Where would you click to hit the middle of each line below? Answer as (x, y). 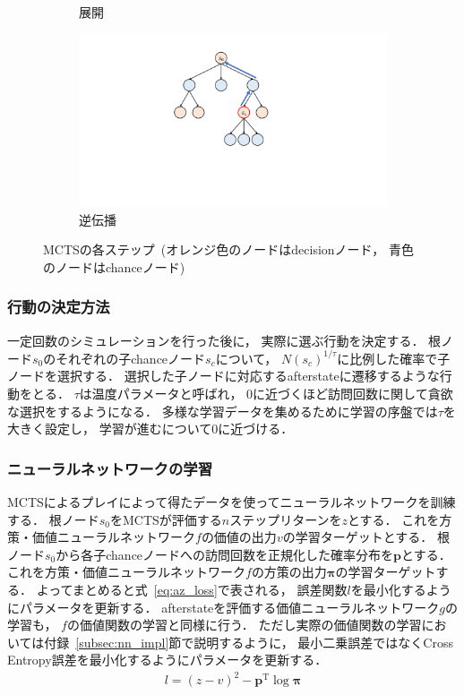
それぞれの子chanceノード (131, 358)
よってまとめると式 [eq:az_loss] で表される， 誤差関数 (192, 589)
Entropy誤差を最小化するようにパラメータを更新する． (168, 660)
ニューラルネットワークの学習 (110, 468)
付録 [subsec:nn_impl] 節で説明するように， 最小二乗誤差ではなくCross (249, 642)
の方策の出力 (289, 572)
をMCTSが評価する (166, 519)
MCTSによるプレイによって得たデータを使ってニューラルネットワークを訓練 (232, 501)
